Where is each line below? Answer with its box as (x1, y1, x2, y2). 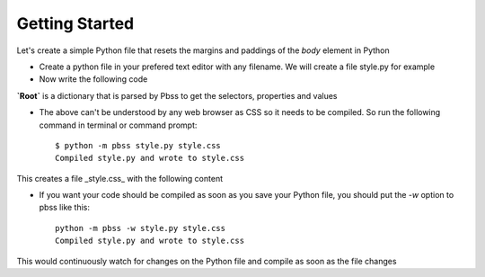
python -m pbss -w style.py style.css (55, 223, 226, 233)
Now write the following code (39, 74, 148, 85)
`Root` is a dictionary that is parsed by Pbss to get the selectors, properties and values (16, 90, 338, 101)
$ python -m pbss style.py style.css (55, 140, 222, 150)
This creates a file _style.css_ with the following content (16, 173, 224, 183)
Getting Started (16, 13, 135, 33)
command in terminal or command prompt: (39, 120, 198, 130)
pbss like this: (39, 202, 90, 213)
